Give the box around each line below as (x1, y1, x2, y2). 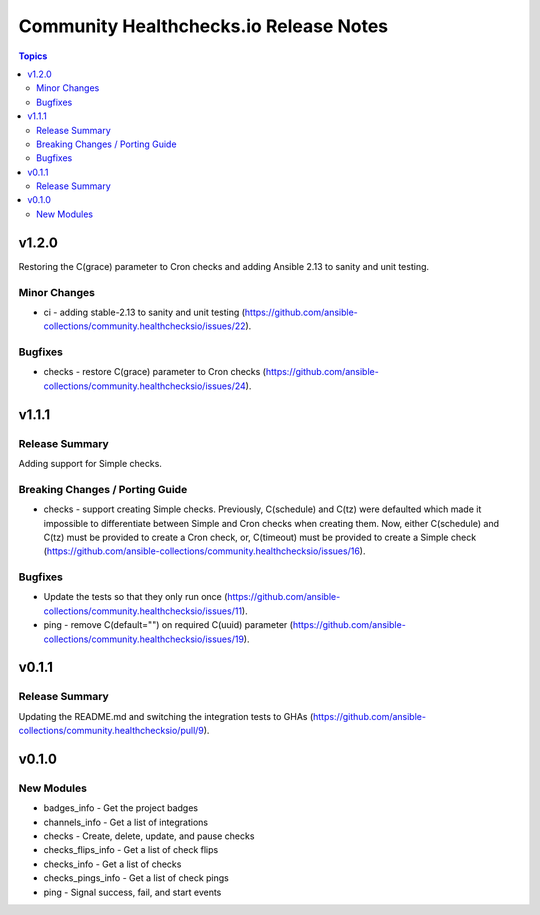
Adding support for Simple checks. (18, 457, 162, 469)
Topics (18, 50, 48, 62)
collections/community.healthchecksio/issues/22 (43, 320, 246, 332)
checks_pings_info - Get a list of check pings (43, 872, 229, 884)
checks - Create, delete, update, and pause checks (43, 830, 255, 842)
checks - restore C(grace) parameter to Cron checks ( (43, 366, 267, 378)
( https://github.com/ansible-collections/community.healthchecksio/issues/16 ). (43, 545, 366, 557)
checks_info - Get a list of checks (43, 858, 182, 870)
